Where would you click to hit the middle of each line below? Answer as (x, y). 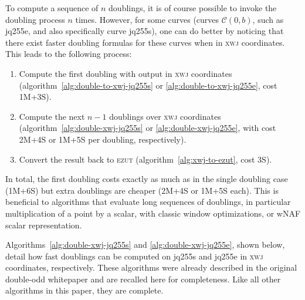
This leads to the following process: (69, 54)
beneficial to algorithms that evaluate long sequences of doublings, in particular (148, 202)
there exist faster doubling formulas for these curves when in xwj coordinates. (145, 42)
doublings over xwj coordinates (165, 116)
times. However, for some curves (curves (147, 19)
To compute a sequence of (52, 8)
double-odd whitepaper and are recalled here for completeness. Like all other (143, 279)
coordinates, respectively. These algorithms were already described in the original (151, 267)
